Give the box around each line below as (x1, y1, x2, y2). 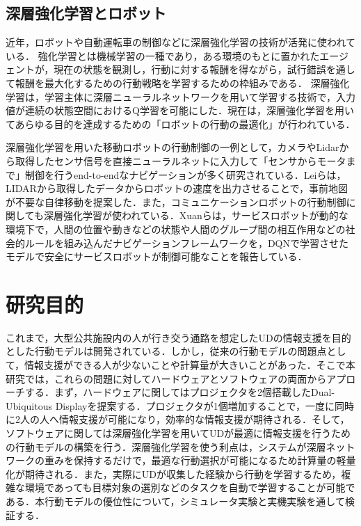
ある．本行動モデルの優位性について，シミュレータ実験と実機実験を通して (6, 493, 345, 508)
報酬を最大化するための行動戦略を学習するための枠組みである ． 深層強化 (15, 75, 350, 90)
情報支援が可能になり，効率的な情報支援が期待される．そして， (58, 412, 350, 427)
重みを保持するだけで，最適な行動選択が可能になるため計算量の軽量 (44, 453, 356, 468)
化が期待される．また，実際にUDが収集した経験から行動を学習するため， (6, 466, 342, 481)
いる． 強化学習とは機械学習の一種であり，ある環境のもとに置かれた (6, 48, 320, 63)
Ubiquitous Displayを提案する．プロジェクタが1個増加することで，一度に (6, 398, 335, 413)
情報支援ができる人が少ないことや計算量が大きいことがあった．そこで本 (24, 358, 355, 372)
